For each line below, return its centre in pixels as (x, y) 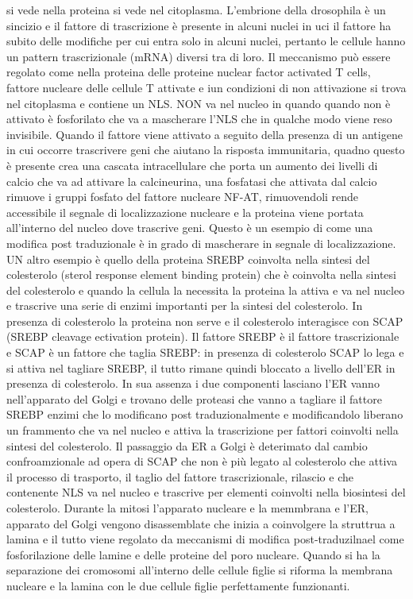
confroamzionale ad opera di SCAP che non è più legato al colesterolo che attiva (202, 461)
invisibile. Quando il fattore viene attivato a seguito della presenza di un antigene (205, 134)
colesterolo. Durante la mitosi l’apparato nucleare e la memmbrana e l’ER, (187, 508)
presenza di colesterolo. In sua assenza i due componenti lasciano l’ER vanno (193, 383)
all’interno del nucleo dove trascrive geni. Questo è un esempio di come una (190, 228)
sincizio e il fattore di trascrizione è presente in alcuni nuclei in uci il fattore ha (199, 25)
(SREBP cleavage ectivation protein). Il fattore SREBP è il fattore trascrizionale (203, 336)
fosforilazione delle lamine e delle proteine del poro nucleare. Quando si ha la (193, 554)
